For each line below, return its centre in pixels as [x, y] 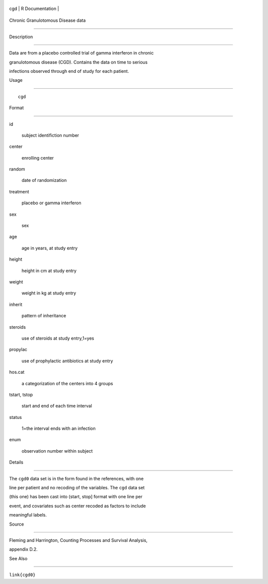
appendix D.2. [24, 549]
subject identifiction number [50, 135]
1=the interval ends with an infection [59, 428]
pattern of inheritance [44, 316]
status [16, 417]
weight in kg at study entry [49, 293]
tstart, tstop [21, 395]
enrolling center [38, 158]
